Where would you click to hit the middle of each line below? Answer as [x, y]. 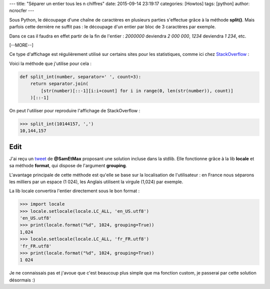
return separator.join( [59, 84]
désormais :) [22, 280]
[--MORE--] [21, 45]
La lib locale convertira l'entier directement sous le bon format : [74, 191]
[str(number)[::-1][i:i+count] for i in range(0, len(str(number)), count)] [137, 91]
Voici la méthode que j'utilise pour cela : [50, 63]
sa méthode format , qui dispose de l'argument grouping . [68, 166]
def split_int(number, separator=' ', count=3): [80, 77]
